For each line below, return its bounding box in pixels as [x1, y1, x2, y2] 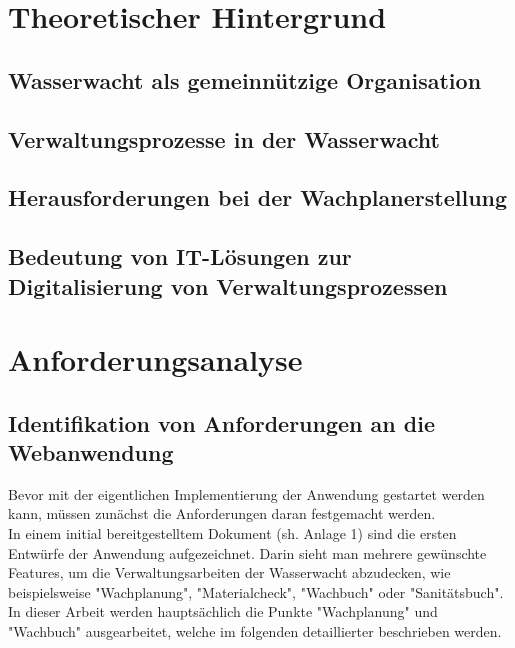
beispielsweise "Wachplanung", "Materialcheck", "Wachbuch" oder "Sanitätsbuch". [8, 581, 504, 602]
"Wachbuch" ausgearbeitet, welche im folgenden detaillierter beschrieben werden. [8, 621, 502, 642]
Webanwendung [8, 437, 174, 468]
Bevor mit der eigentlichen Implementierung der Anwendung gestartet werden [8, 483, 485, 504]
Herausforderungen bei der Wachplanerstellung [8, 182, 508, 213]
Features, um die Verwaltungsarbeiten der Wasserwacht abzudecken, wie [8, 562, 451, 583]
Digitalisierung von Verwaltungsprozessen [8, 270, 448, 301]
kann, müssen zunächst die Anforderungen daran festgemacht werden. [8, 503, 436, 524]
